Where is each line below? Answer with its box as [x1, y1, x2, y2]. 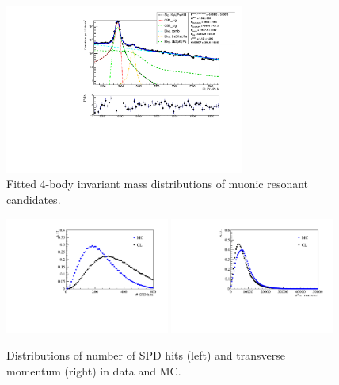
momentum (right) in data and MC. [6, 362, 181, 379]
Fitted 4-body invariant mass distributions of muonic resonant [6, 175, 309, 192]
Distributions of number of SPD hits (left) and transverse [6, 346, 285, 363]
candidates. [6, 191, 61, 207]
